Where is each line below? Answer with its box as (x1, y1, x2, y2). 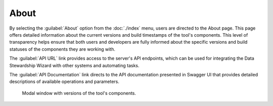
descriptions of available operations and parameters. (9, 78, 120, 85)
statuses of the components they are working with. (9, 46, 116, 52)
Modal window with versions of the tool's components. (22, 90, 136, 96)
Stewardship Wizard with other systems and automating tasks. (9, 62, 140, 68)
